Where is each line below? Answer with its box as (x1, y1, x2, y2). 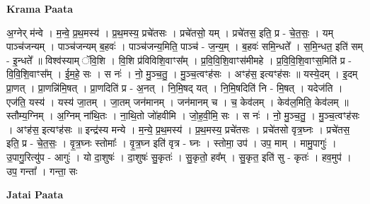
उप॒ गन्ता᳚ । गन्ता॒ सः (6, 163, 78, 178)
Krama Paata (6, 1, 73, 16)
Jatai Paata (6, 187, 64, 202)
